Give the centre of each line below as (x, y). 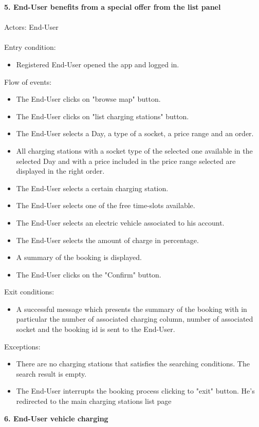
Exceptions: (22, 346)
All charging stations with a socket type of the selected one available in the (134, 150)
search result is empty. (51, 373)
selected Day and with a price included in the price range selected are (126, 161)
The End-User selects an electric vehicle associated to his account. (120, 222)
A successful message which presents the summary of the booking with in (132, 309)
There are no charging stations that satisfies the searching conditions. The (133, 364)
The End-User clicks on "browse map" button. (88, 99)
